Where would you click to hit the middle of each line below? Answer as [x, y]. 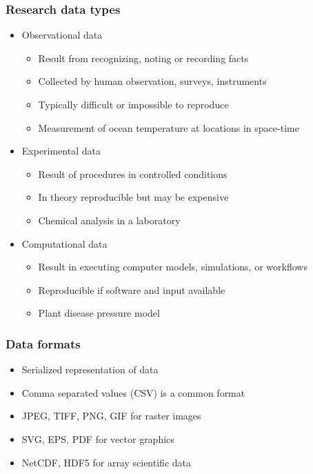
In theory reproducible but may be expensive [133, 197]
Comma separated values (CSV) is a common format [133, 392]
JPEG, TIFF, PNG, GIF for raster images [111, 416]
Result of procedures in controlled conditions [133, 174]
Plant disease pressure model [99, 313]
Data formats [43, 343]
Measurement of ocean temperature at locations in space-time [169, 127]
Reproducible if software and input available [132, 289]
